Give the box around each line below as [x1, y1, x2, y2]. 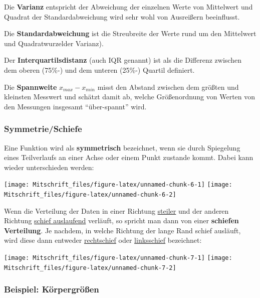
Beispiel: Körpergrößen [4, 283, 99, 295]
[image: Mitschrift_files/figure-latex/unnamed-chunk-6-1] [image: [4, 181, 232, 189]
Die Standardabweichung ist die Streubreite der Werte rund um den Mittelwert [4, 28, 256, 39]
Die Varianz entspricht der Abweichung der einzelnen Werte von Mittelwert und [4, 2, 253, 12]
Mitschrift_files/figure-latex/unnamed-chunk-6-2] [4, 191, 176, 198]
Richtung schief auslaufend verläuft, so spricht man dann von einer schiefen [4, 215, 239, 226]
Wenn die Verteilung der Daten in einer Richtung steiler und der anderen [4, 205, 229, 216]
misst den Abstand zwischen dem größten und [97, 81, 239, 92]
